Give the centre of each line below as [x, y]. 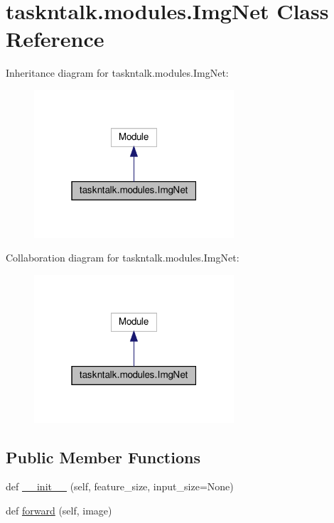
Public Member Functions [103, 457]
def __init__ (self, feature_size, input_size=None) [120, 486]
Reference [55, 39]
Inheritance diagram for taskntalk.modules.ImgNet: [117, 73]
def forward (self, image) [59, 511]
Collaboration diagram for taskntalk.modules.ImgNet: [123, 258]
